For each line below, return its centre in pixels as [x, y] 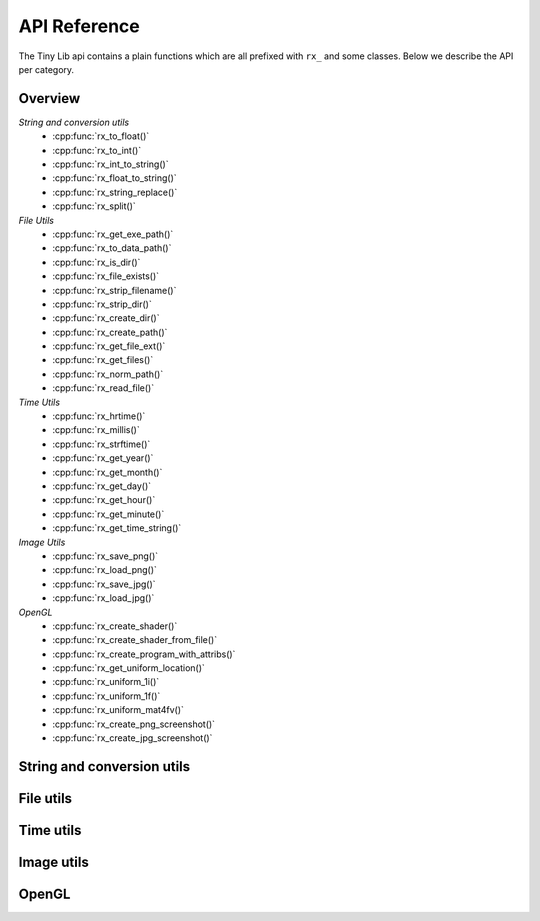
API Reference [79, 26]
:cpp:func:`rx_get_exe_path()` [113, 234]
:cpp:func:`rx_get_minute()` [108, 514]
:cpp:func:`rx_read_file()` [103, 388]
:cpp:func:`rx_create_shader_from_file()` [135, 640]
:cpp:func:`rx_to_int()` [97, 150]
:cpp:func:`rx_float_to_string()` [114, 178]
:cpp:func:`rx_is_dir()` [96, 262]
